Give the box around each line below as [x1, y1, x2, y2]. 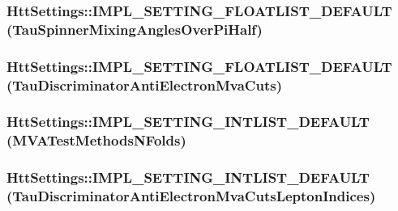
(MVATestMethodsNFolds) [6, 130, 186, 150]
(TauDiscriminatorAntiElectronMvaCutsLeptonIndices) [6, 186, 376, 206]
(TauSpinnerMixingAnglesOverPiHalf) [6, 19, 263, 39]
